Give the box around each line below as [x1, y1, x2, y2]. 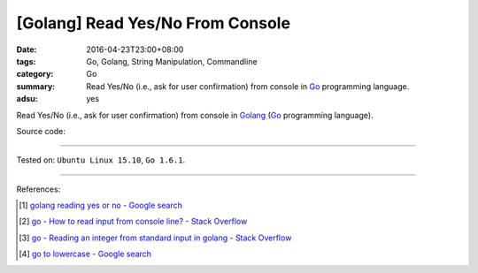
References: [16, 184, 61, 194]
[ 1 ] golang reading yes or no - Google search [19, 200, 183, 211]
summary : [16, 80, 56, 92]
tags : [16, 56, 36, 66]
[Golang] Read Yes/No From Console [16, 13, 291, 33]
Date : [16, 44, 37, 55]
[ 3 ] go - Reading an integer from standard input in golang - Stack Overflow [19, 232, 292, 243]
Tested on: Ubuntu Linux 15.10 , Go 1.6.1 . [16, 155, 186, 165]
